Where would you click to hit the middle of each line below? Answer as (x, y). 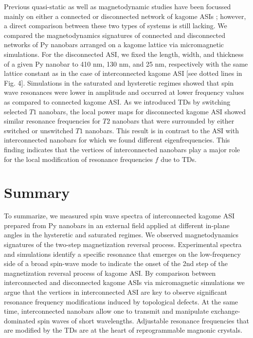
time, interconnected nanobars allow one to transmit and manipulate (107, 311)
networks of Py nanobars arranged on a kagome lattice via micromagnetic (114, 44)
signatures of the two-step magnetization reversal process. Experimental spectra (123, 244)
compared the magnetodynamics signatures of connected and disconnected (115, 35)
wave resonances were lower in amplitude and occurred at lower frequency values (124, 92)
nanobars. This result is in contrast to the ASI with (162, 130)
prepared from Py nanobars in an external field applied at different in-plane (117, 225)
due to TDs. (179, 159)
